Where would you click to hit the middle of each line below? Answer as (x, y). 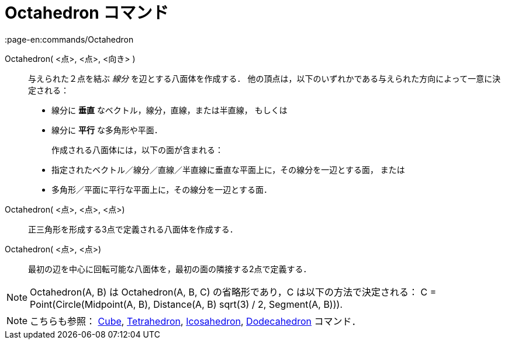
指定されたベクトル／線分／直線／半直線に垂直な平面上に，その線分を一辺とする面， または (228, 169)
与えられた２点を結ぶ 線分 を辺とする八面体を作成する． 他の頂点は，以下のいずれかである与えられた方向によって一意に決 (264, 78)
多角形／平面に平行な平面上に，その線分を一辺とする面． (162, 189)
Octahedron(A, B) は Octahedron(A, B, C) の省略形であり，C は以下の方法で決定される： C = (233, 292)
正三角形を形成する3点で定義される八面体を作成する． (133, 229)
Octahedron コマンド (87, 13)
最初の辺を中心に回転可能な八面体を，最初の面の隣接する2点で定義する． (170, 269)
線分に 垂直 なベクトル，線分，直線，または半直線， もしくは (170, 110)
